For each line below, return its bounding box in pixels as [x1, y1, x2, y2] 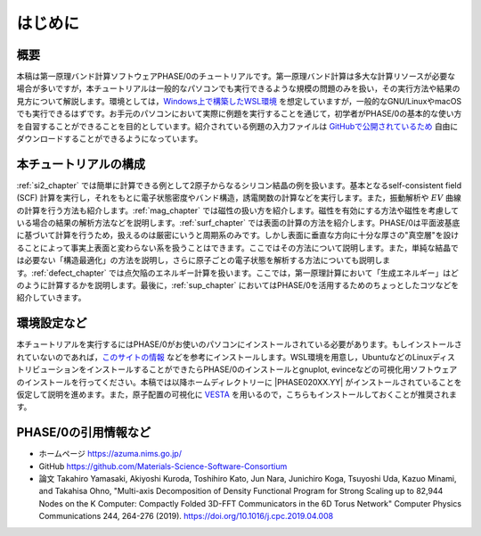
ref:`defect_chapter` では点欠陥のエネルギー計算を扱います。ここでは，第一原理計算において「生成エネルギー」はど [33, 268, 459, 278]
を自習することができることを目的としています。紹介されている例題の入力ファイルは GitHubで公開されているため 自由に [16, 120, 459, 131]
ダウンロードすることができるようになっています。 [16, 134, 203, 144]
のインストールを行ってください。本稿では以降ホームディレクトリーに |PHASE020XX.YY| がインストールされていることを [16, 376, 462, 387]
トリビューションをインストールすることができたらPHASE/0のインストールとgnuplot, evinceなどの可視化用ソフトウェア [16, 364, 458, 375]
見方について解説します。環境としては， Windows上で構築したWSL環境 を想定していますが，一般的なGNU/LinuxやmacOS [16, 95, 462, 106]
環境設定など [16, 316, 87, 331]
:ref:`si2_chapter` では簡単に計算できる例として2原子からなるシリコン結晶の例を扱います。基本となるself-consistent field [16, 179, 462, 191]
